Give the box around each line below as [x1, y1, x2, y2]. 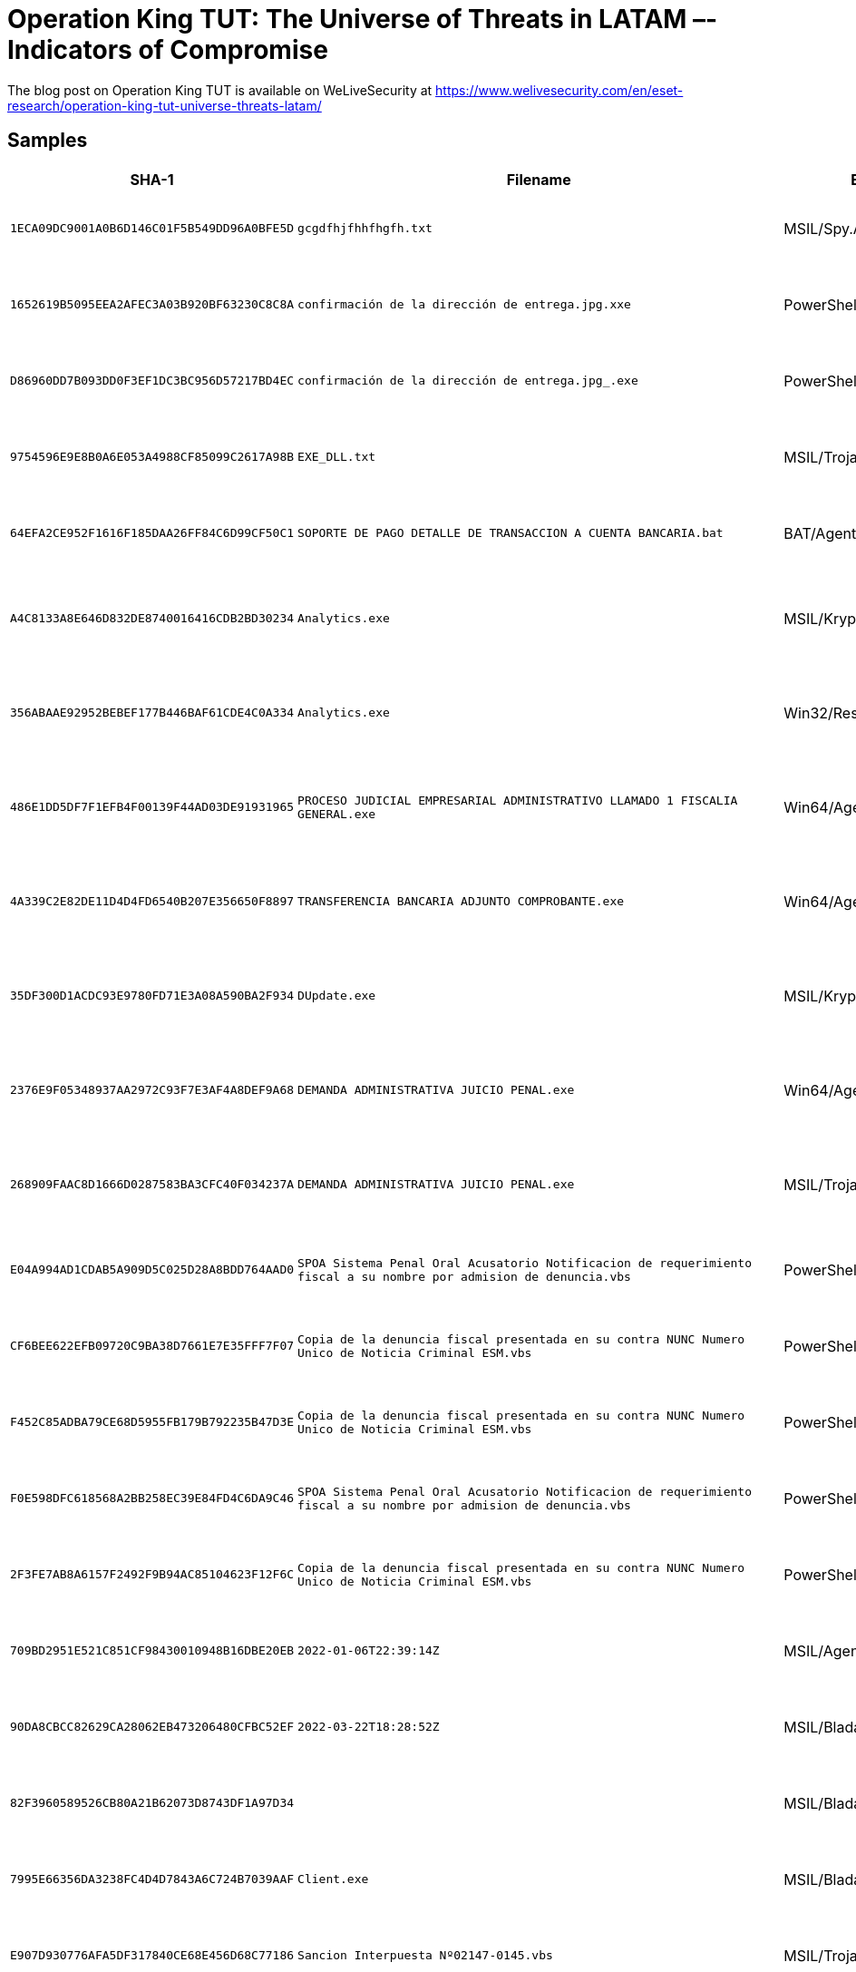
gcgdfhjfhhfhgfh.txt [297, 221, 433, 236]
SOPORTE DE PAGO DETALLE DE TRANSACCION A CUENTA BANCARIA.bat [297, 526, 724, 541]
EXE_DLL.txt [297, 450, 376, 464]
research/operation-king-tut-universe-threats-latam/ [7, 97, 322, 113]
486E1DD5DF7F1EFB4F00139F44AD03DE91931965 [10, 800, 295, 815]
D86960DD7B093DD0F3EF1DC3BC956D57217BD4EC [10, 374, 295, 388]
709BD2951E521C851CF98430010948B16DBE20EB [10, 1644, 295, 1658]
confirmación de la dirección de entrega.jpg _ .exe [297, 374, 638, 388]
